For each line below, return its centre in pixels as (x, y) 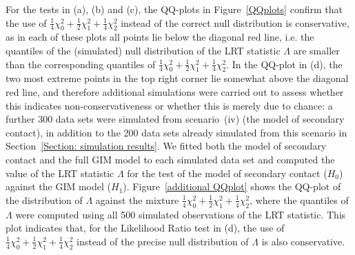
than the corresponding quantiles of (81, 64)
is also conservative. (303, 241)
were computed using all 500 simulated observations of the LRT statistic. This (181, 214)
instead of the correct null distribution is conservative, (235, 22)
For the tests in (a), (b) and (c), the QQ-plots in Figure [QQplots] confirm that (174, 9)
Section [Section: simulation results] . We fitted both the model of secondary (166, 146)
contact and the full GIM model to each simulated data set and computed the (170, 159)
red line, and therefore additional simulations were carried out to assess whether (175, 91)
